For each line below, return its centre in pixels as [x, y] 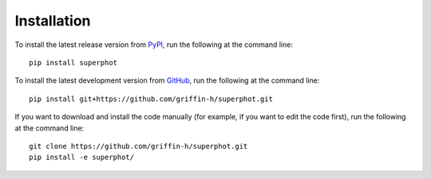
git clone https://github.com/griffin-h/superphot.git [138, 146]
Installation [53, 21]
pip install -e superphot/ [82, 158]
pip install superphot [73, 62]
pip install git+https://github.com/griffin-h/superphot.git [151, 99]
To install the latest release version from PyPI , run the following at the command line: [154, 45]
